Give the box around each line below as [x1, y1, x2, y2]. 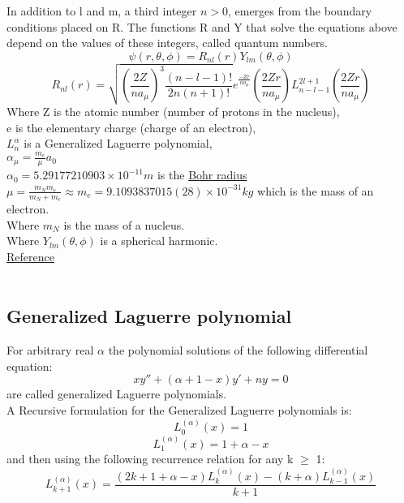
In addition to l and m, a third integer [6, 2, 197, 19]
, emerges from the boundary [227, 2, 372, 19]
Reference [6, 247, 54, 264]
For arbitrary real [6, 342, 94, 359]
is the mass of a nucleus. [63, 216, 185, 233]
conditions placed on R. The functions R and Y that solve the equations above [6, 18, 398, 35]
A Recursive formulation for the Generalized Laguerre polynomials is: [6, 402, 352, 419]
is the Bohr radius [157, 166, 247, 183]
